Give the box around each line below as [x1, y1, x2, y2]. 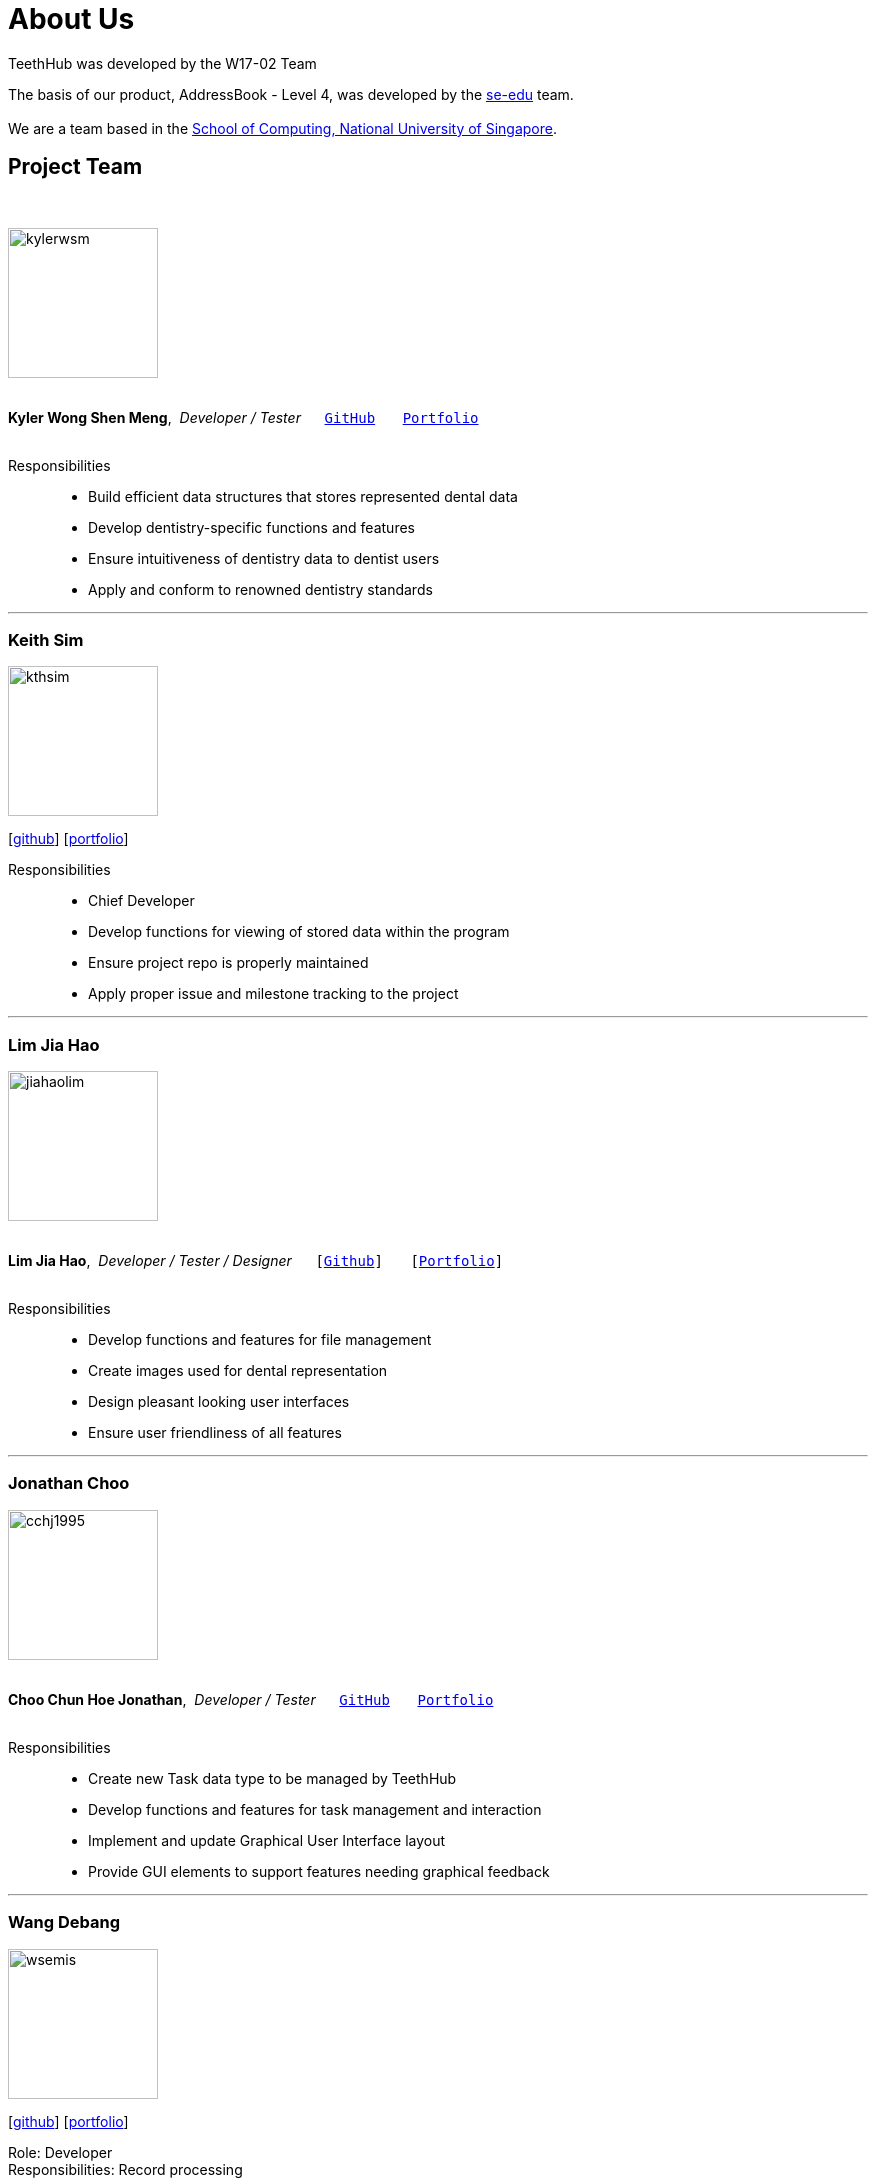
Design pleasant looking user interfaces [88, 1393, 350, 1411]
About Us [8, 2, 135, 36]
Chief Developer [88, 892, 195, 910]
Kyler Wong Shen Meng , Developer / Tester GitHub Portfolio [8, 408, 479, 426]
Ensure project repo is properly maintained [88, 954, 369, 972]
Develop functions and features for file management [88, 1331, 432, 1349]
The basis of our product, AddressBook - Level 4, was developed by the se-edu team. [8, 85, 574, 103]
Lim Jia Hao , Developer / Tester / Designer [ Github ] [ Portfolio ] [8, 1252, 504, 1270]
